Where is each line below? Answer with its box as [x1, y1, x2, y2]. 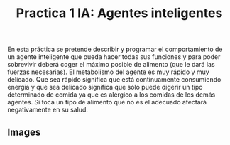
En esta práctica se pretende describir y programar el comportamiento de [7, 45, 223, 54]
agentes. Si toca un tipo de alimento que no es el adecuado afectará [7, 98, 207, 107]
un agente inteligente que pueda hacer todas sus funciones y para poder [7, 53, 221, 61]
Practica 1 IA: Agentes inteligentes [16, 5, 223, 21]
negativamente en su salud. [7, 105, 89, 114]
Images [7, 126, 41, 138]
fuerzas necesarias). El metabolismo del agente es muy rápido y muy [7, 68, 209, 76]
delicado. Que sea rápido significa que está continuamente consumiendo [7, 75, 221, 84]
